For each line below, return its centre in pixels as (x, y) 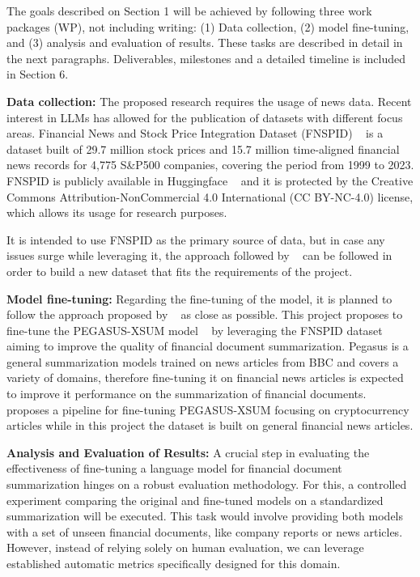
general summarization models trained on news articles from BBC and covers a (203, 361)
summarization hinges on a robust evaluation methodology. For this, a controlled (207, 484)
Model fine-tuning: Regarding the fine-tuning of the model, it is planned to (199, 298)
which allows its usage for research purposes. (117, 212)
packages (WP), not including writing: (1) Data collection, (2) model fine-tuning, (208, 26)
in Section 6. (38, 74)
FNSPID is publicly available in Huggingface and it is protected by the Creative (210, 180)
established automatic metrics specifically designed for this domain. (174, 563)
